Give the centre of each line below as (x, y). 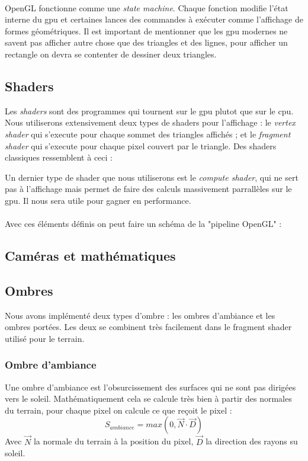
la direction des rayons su (252, 441)
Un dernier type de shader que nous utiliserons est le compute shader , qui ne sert (152, 177)
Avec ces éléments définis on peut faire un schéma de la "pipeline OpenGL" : (143, 224)
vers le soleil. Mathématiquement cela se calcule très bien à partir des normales (148, 398)
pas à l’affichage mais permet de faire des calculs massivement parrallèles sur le (148, 189)
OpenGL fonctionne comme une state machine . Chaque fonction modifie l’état (147, 7)
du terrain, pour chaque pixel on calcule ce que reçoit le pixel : (118, 410)
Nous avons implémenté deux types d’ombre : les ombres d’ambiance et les (140, 315)
